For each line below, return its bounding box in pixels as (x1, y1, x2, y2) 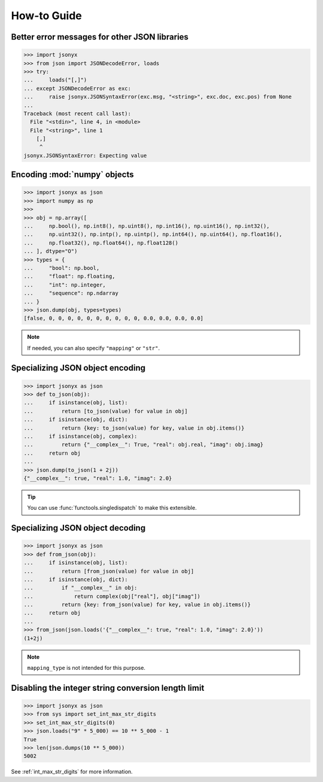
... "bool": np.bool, (23, 264, 100, 271)
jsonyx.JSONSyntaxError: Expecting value (23, 152, 147, 159)
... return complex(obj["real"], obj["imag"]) (23, 592, 200, 600)
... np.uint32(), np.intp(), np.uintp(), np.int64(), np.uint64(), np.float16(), (23, 231, 282, 238)
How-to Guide (11, 9, 82, 22)
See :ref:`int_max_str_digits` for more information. (11, 768, 133, 775)
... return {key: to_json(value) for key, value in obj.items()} (23, 425, 245, 431)
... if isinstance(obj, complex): (23, 433, 138, 440)
